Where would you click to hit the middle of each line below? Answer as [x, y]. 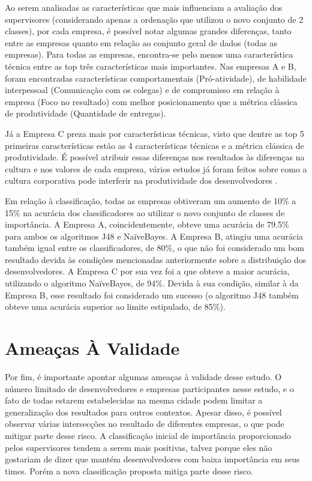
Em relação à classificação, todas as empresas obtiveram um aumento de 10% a [151, 200]
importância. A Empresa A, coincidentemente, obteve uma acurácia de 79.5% [147, 224]
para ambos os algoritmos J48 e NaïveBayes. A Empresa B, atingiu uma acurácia [154, 236]
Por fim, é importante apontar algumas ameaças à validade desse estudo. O [143, 376]
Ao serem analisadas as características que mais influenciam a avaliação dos [144, 7]
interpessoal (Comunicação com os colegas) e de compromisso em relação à [142, 90]
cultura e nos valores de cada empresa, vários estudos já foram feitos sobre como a [156, 168]
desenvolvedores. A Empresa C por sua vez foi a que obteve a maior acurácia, [147, 271]
